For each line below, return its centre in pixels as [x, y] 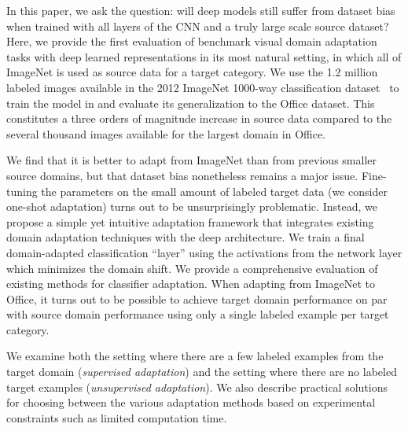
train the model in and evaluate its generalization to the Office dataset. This [191, 103]
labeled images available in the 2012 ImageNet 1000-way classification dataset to [203, 87]
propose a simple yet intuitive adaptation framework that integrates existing [190, 221]
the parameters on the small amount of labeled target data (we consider [214, 191]
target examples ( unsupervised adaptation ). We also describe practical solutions [197, 387]
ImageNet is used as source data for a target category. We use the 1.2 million [192, 72]
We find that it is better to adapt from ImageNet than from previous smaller [191, 160]
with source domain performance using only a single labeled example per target [198, 314]
